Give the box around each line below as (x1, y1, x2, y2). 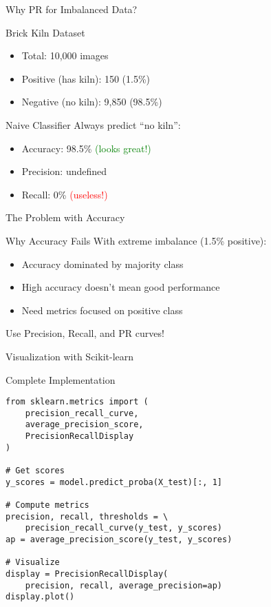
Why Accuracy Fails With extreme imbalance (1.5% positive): (6, 233, 267, 247)
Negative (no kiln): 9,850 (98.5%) (21, 94, 162, 109)
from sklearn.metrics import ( (6, 397, 149, 407)
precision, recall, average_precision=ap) (25, 580, 222, 590)
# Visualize (6, 557, 60, 568)
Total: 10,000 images (21, 48, 109, 63)
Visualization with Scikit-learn (6, 349, 134, 363)
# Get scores (6, 466, 65, 476)
